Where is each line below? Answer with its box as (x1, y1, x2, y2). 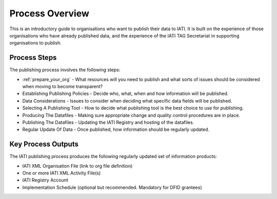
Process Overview (9, 8, 90, 19)
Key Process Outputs (9, 140, 79, 149)
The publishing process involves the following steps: (9, 67, 121, 73)
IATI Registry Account (22, 177, 69, 183)
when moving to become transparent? (22, 84, 103, 90)
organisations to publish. (9, 40, 62, 46)
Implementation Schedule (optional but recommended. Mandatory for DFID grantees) (22, 184, 202, 190)
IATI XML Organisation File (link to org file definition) (22, 163, 133, 169)
